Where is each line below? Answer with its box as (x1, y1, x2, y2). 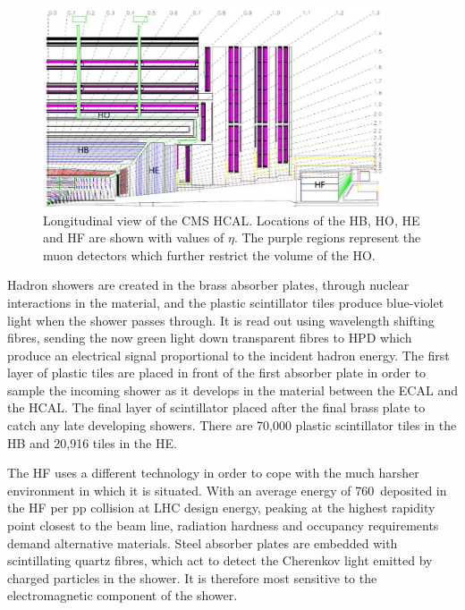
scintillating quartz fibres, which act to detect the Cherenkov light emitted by (7, 551, 433, 570)
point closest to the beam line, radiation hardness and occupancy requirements (7, 516, 439, 535)
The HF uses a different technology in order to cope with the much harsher (7, 463, 419, 482)
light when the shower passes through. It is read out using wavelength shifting (7, 310, 435, 329)
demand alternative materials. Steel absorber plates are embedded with (7, 533, 398, 552)
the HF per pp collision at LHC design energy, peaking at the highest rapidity (7, 498, 435, 517)
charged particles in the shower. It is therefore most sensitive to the (7, 568, 377, 587)
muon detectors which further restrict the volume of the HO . (43, 245, 376, 264)
